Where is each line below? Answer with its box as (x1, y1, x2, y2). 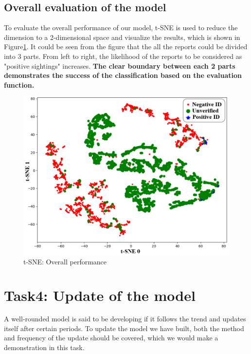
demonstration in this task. (4, 342, 85, 352)
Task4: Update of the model (4, 285, 196, 305)
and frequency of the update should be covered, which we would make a (4, 333, 218, 343)
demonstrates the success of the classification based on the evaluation (4, 70, 242, 80)
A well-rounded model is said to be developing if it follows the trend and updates (4, 314, 246, 324)
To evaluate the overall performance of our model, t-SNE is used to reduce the (4, 22, 238, 33)
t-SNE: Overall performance (23, 257, 107, 267)
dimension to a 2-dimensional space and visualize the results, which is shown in (4, 32, 240, 42)
